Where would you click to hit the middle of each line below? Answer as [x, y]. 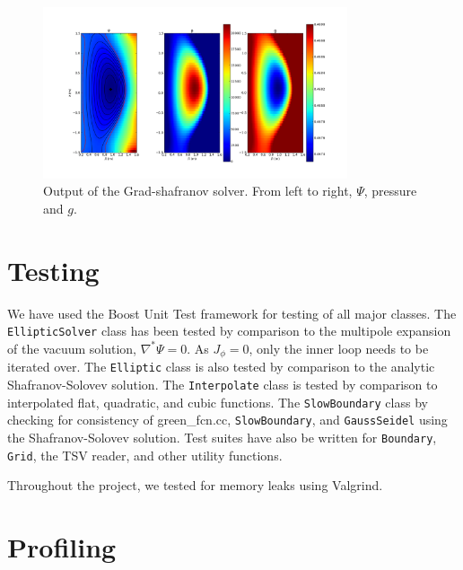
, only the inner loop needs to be [339, 348]
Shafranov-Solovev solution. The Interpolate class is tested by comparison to [223, 385]
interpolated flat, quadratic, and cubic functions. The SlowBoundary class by [218, 402]
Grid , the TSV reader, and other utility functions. [145, 455]
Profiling [62, 547]
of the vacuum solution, [72, 348]
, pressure [390, 191]
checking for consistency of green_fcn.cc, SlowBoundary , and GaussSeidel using [227, 420]
